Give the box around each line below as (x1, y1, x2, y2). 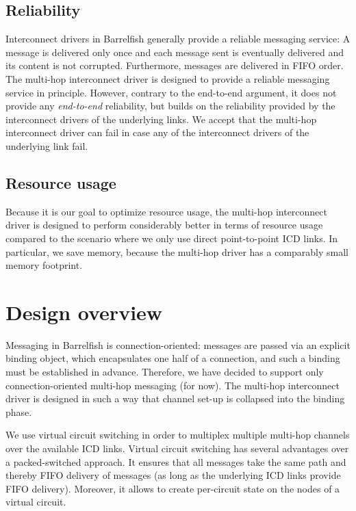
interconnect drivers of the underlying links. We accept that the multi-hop (5, 112, 317, 126)
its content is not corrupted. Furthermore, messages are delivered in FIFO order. (5, 58, 344, 73)
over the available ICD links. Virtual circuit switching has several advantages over (5, 441, 349, 455)
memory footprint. (5, 258, 83, 272)
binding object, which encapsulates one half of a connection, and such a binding (5, 351, 340, 365)
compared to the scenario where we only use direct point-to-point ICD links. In (5, 231, 338, 245)
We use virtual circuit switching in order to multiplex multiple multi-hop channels (5, 428, 350, 442)
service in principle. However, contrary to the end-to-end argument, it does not (5, 85, 337, 99)
